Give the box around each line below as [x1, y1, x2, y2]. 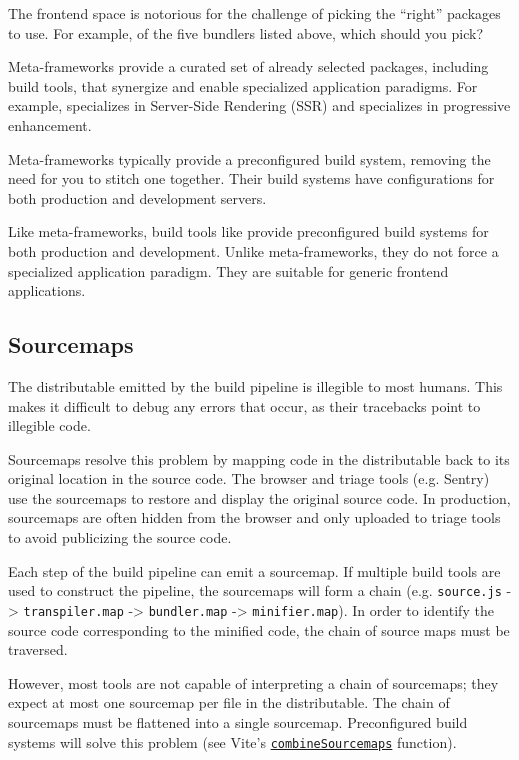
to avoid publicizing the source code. [8, 527, 232, 548]
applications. [8, 280, 86, 301]
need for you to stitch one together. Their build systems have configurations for [8, 168, 495, 189]
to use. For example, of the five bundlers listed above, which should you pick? [8, 22, 484, 43]
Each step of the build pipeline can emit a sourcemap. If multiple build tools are [8, 560, 501, 581]
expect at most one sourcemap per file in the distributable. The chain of [8, 692, 450, 713]
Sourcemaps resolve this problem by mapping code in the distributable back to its [8, 448, 510, 469]
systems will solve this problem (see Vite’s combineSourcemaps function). [8, 731, 457, 752]
